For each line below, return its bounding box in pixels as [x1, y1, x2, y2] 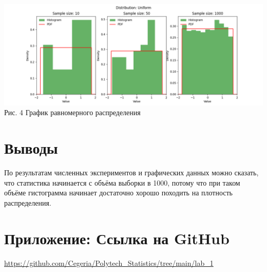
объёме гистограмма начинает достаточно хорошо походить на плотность [4, 187, 233, 198]
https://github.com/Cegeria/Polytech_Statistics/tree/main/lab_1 [4, 257, 214, 268]
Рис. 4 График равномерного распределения [4, 107, 141, 118]
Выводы [4, 137, 58, 158]
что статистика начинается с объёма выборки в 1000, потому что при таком [4, 177, 240, 188]
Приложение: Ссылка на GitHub [4, 227, 230, 248]
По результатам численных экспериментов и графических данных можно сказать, [4, 167, 259, 178]
